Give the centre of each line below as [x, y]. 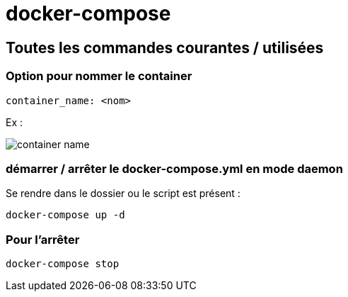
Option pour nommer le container [99, 76]
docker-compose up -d [65, 215]
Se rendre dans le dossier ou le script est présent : [123, 194]
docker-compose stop [63, 264]
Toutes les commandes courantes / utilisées [165, 47]
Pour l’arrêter [43, 239]
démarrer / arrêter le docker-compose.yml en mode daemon [174, 168]
